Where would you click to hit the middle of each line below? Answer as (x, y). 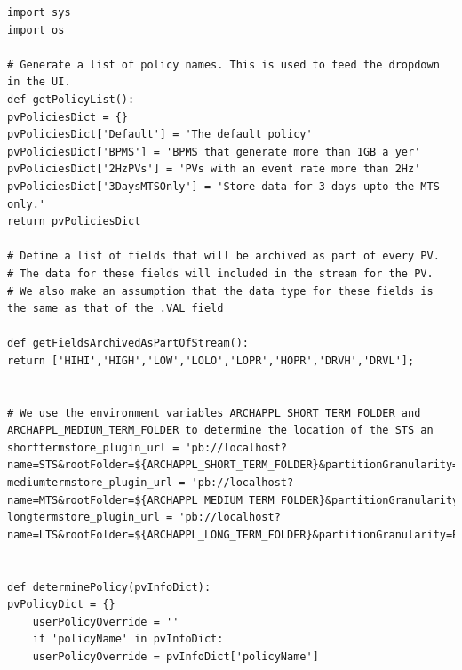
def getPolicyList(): (71, 99)
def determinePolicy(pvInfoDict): (109, 587)
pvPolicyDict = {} (61, 605)
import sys (39, 12)
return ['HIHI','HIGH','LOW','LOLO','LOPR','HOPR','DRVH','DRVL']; (211, 360)
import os (36, 30)
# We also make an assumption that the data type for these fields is (220, 291)
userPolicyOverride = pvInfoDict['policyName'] (175, 656)
